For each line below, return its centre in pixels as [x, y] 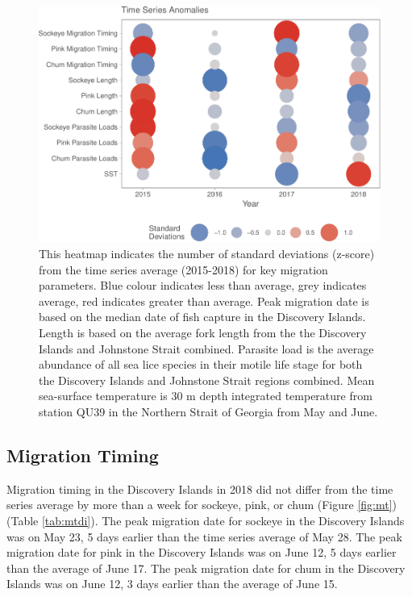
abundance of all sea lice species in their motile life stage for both [201, 364]
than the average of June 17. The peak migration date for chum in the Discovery [206, 568]
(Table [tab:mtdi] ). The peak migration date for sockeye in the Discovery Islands [206, 520]
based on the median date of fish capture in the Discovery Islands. [202, 317]
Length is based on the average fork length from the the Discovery [203, 332]
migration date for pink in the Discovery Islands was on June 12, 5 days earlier [202, 552]
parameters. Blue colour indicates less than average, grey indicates [203, 285]
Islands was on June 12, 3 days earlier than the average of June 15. [172, 584]
